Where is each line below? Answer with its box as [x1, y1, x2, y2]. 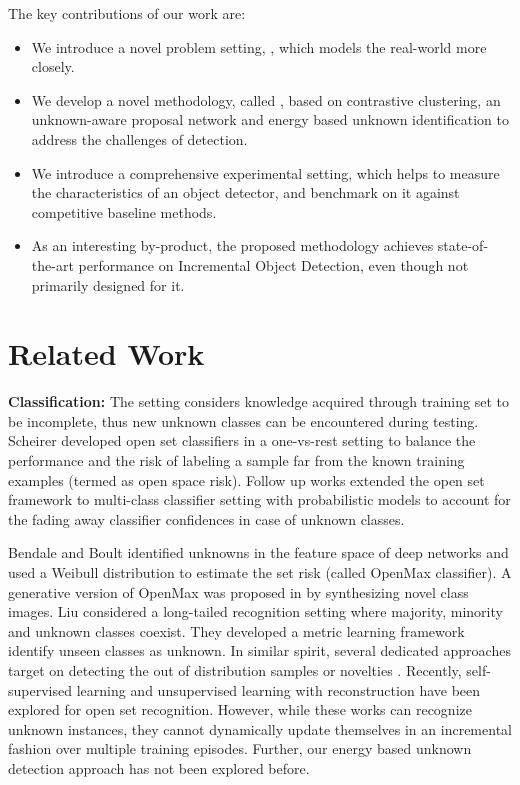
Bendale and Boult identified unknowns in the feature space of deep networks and [8, 542, 509, 563]
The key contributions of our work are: [8, 3, 246, 23]
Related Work [8, 333, 205, 374]
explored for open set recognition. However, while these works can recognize [8, 699, 472, 720]
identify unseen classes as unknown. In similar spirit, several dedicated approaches [8, 640, 511, 661]
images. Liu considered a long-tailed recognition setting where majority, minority [8, 601, 503, 622]
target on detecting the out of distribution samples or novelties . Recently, [8, 659, 462, 680]
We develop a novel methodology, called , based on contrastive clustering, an [31, 89, 501, 110]
